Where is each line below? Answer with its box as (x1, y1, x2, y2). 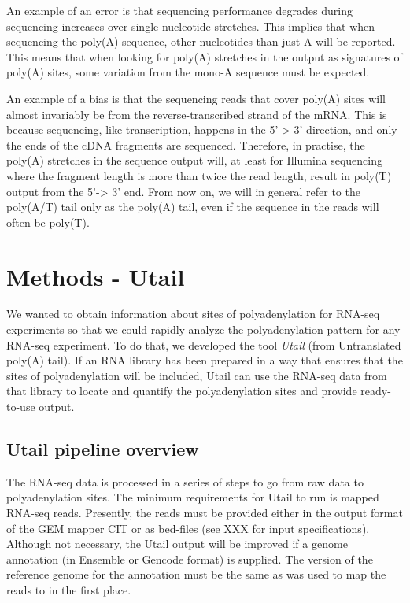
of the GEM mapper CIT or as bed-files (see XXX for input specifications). (6, 520, 370, 536)
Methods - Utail (6, 260, 185, 292)
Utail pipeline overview (6, 436, 199, 461)
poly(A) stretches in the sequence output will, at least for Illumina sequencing (6, 152, 383, 168)
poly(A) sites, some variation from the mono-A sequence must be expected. (6, 64, 370, 80)
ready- (360, 383, 391, 399)
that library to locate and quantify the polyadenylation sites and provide (6, 383, 357, 399)
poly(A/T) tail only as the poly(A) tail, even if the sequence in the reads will (6, 198, 379, 215)
